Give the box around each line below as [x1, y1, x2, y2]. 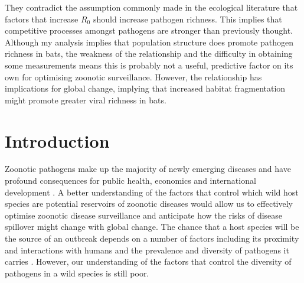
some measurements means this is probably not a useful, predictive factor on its [5, 58, 293, 71]
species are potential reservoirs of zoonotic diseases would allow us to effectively [5, 197, 293, 210]
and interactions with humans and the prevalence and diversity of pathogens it [5, 243, 289, 256]
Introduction [5, 128, 110, 152]
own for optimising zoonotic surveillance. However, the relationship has [5, 70, 262, 83]
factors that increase [5, 12, 79, 25]
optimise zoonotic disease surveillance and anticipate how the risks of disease [5, 209, 283, 221]
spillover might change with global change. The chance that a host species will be [5, 220, 299, 233]
